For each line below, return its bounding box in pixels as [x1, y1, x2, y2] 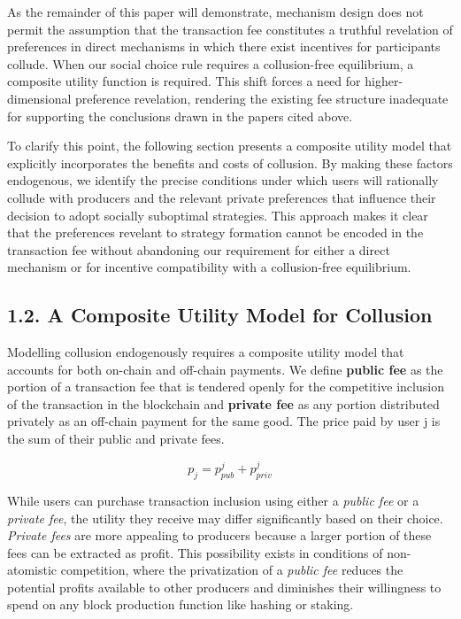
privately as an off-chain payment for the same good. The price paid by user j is [7, 412, 441, 430]
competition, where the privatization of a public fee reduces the [60, 561, 403, 579]
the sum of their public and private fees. [7, 429, 225, 448]
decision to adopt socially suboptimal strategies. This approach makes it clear [7, 205, 428, 224]
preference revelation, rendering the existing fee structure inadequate [75, 89, 449, 107]
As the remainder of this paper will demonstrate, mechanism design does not [7, 3, 424, 20]
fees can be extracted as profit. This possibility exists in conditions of [7, 543, 383, 561]
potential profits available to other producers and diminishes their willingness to [7, 577, 442, 596]
